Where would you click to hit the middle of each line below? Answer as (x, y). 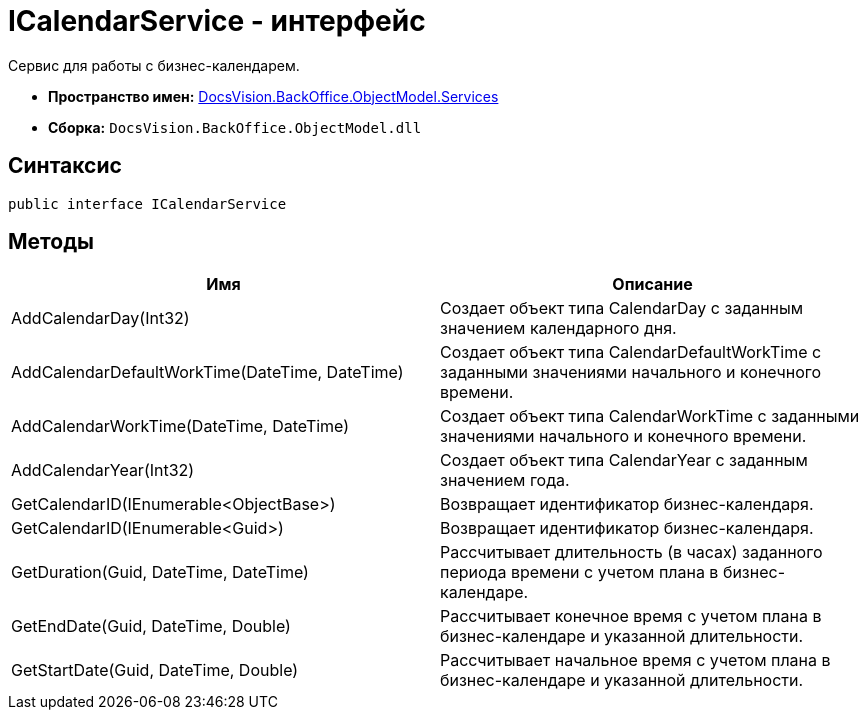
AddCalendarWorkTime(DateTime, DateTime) (180, 426)
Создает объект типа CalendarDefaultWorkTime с (631, 352)
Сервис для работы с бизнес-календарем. (154, 65)
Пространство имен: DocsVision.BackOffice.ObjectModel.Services (273, 96)
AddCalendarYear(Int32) (103, 470)
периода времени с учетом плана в (579, 572)
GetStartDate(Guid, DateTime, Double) (155, 670)
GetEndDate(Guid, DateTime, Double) (151, 626)
